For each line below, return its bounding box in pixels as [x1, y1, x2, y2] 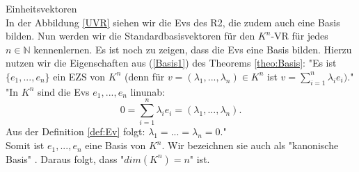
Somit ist [6, 138, 45, 153]
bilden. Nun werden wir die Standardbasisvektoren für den [6, 28, 255, 43]
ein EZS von [53, 69, 106, 83]
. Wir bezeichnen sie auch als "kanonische [161, 138, 339, 153]
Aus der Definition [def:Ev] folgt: [6, 124, 145, 139]
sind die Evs [37, 84, 90, 98]
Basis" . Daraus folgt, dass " [6, 151, 125, 166]
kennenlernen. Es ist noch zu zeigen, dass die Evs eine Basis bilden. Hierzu [33, 42, 352, 56]
